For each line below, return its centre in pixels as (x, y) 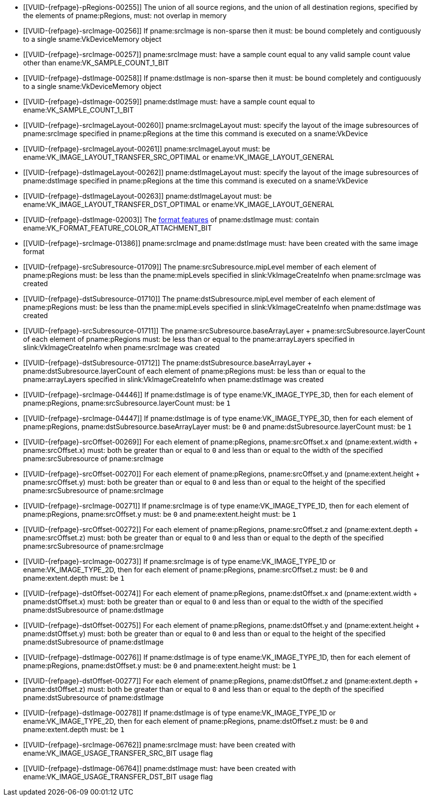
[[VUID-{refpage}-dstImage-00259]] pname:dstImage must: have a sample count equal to (169, 102)
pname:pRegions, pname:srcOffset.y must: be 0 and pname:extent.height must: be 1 (160, 514)
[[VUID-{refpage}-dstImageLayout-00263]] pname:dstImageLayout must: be (147, 196)
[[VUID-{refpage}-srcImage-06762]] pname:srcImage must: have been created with (159, 745)
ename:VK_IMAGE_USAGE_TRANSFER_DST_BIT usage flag (118, 777)
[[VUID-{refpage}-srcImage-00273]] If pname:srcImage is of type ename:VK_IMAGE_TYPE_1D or (179, 561)
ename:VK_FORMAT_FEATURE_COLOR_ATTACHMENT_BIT (118, 228)
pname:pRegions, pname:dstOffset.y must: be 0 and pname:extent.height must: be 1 (160, 666)
